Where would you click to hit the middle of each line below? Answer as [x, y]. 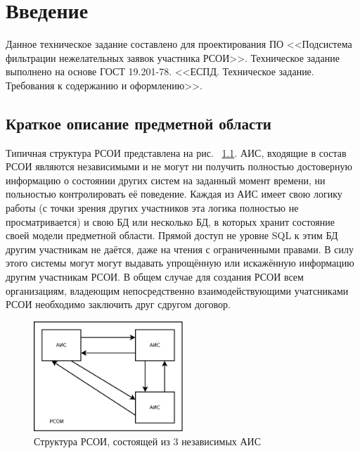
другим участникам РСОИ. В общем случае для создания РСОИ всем [155, 277]
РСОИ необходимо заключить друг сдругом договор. [118, 304]
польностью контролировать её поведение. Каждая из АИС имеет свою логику [174, 194]
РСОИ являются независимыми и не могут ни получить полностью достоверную [179, 166]
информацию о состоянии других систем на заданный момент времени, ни [166, 180]
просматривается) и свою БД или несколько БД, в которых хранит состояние [170, 221]
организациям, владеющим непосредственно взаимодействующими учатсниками [177, 290]
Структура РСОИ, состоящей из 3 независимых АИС [148, 441]
